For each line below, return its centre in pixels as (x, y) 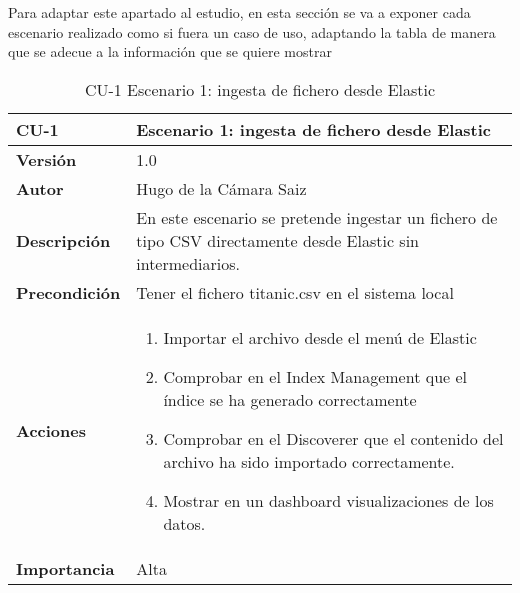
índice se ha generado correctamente (290, 399)
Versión (46, 159)
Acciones (51, 430)
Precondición (68, 292)
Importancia (65, 568)
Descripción (63, 240)
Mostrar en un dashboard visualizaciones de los (328, 500)
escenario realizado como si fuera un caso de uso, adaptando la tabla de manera (252, 31)
